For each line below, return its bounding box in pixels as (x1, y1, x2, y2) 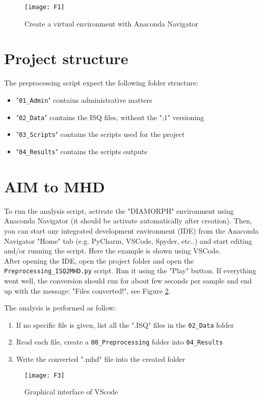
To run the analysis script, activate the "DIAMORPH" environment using (4, 205, 234, 216)
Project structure (4, 48, 128, 69)
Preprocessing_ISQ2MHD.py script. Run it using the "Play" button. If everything (4, 265, 256, 276)
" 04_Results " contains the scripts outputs (16, 146, 147, 156)
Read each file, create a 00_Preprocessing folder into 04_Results (16, 336, 223, 347)
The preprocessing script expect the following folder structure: (4, 77, 198, 88)
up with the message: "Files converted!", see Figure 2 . (4, 285, 171, 296)
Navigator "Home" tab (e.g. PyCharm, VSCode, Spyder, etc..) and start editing (4, 235, 252, 246)
